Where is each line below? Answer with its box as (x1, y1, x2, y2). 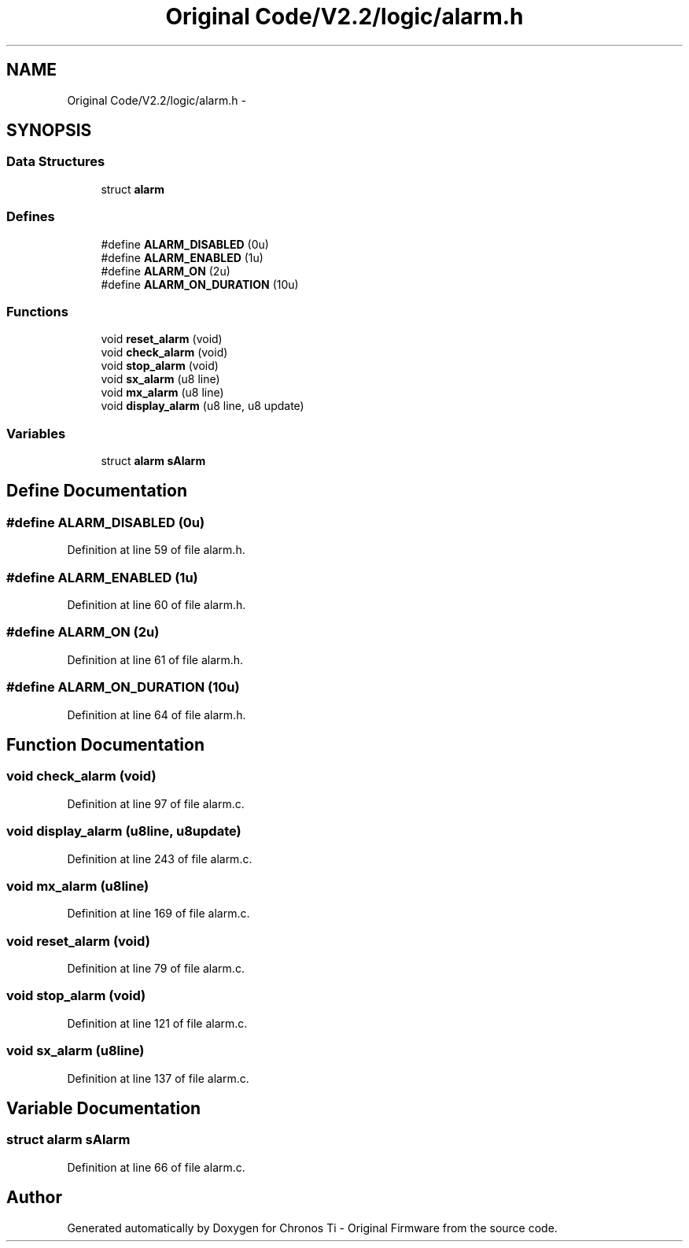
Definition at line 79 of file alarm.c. (67, 962, 245, 975)
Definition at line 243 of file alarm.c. (67, 851, 252, 866)
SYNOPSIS (6, 120, 92, 141)
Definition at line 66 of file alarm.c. (67, 1160, 245, 1174)
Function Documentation (6, 734, 204, 755)
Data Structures (6, 153, 105, 170)
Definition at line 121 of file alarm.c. (67, 1016, 248, 1030)
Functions (6, 303, 68, 319)
